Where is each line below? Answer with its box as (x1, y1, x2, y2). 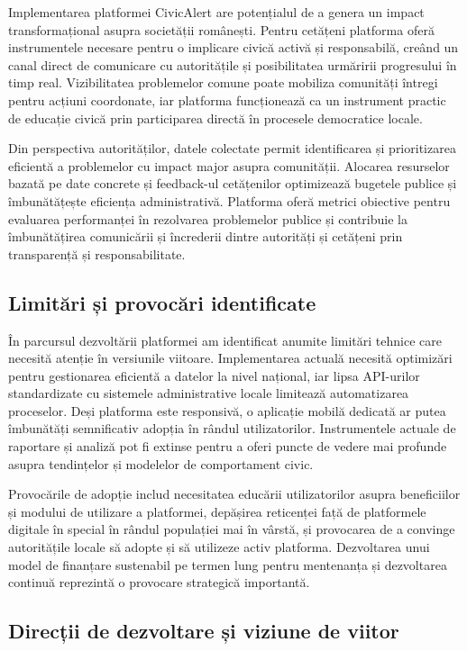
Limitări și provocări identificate (8, 288, 316, 316)
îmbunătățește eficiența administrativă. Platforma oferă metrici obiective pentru (8, 191, 451, 210)
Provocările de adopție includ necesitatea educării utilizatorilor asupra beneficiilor (8, 484, 461, 503)
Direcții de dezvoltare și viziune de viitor (8, 617, 399, 645)
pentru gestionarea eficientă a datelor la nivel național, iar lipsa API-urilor (8, 366, 420, 384)
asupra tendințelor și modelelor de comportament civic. (8, 454, 314, 473)
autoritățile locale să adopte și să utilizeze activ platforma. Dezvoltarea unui (8, 538, 430, 556)
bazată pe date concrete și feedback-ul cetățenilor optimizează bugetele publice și (8, 174, 457, 193)
